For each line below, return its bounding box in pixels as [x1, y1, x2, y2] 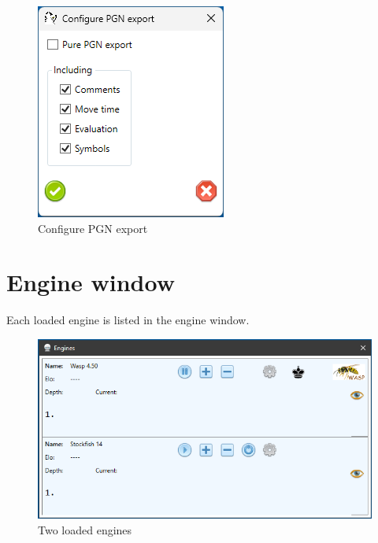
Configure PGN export [38, 220, 148, 236]
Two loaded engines [38, 521, 132, 537]
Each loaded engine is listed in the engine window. [6, 312, 250, 328]
